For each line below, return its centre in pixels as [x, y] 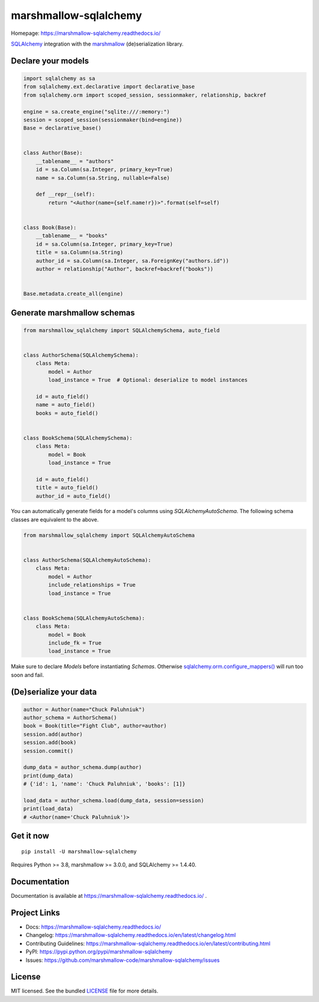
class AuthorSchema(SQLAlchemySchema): [81, 355]
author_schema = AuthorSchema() [70, 718]
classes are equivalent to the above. [55, 519]
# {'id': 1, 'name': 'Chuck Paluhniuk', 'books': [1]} [104, 784]
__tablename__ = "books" [72, 236]
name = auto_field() [66, 405]
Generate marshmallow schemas [73, 313]
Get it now [30, 836]
